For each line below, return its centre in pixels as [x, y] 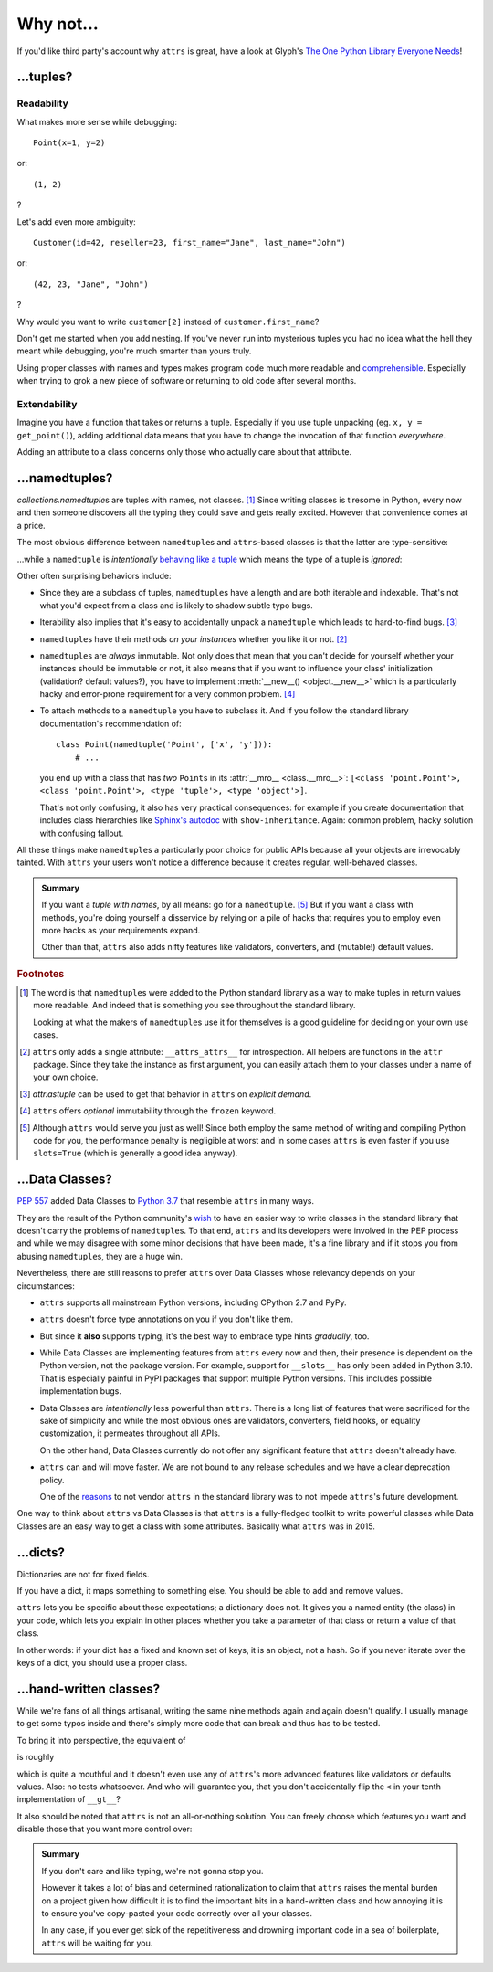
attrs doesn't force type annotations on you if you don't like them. [167, 1319]
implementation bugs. [81, 1391]
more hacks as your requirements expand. [121, 930]
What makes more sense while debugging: [97, 121]
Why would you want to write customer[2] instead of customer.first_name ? [168, 322]
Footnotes [41, 974]
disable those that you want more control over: [105, 1829]
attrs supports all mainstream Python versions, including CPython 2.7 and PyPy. [193, 1302]
